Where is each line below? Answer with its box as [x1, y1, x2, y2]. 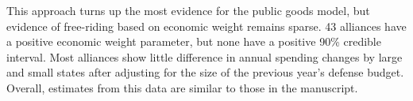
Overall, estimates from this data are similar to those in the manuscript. [6, 79, 358, 95]
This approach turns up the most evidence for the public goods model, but [6, 2, 370, 18]
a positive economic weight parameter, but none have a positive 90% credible [6, 33, 381, 50]
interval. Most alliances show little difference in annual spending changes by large [6, 48, 403, 65]
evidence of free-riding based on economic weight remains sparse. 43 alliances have [6, 17, 407, 34]
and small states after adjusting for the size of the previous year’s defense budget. [6, 64, 404, 80]
